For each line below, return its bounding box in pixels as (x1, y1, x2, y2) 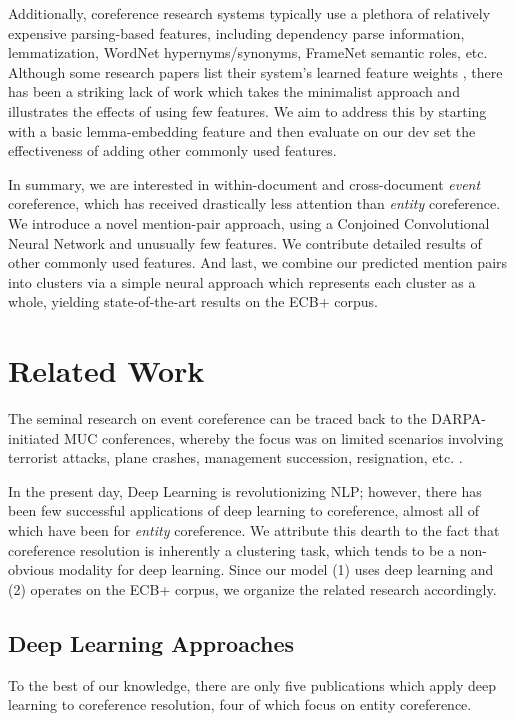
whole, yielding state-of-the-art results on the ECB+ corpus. (8, 291, 378, 312)
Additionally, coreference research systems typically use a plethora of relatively (8, 3, 491, 23)
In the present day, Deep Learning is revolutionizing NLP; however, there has (8, 480, 482, 501)
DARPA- (431, 408, 487, 429)
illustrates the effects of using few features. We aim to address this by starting (8, 100, 487, 121)
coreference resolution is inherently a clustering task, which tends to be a (8, 539, 456, 560)
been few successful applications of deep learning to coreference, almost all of (8, 500, 480, 521)
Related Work (8, 350, 205, 391)
